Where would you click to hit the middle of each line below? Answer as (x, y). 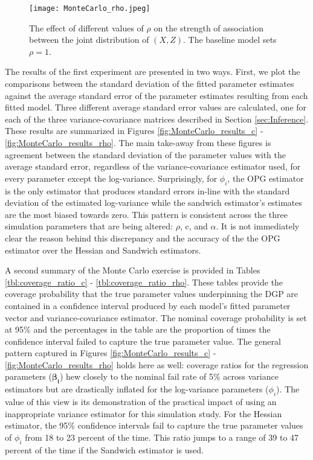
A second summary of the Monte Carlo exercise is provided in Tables (133, 270)
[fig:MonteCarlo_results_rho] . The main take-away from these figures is (138, 142)
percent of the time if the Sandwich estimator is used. (104, 449)
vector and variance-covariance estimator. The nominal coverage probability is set (156, 317)
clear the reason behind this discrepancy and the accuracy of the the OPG (143, 238)
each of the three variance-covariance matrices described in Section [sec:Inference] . (157, 119)
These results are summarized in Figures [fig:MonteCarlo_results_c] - (134, 131)
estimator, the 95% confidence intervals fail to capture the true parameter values (154, 425)
